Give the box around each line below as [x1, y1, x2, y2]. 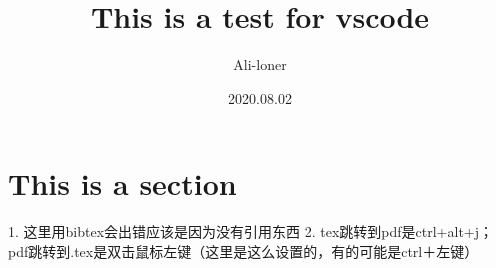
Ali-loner [233, 54, 287, 75]
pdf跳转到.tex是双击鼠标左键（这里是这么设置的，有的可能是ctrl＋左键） [8, 240, 479, 261]
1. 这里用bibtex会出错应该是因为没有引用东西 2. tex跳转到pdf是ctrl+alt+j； [8, 221, 494, 242]
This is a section [8, 163, 237, 204]
